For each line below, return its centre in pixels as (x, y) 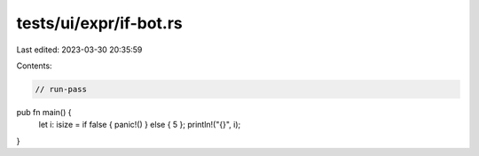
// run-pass (61, 89)
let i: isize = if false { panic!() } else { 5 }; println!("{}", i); (140, 125)
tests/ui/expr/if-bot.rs (100, 23)
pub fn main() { (44, 112)
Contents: (34, 66)
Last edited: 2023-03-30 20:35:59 (79, 50)
